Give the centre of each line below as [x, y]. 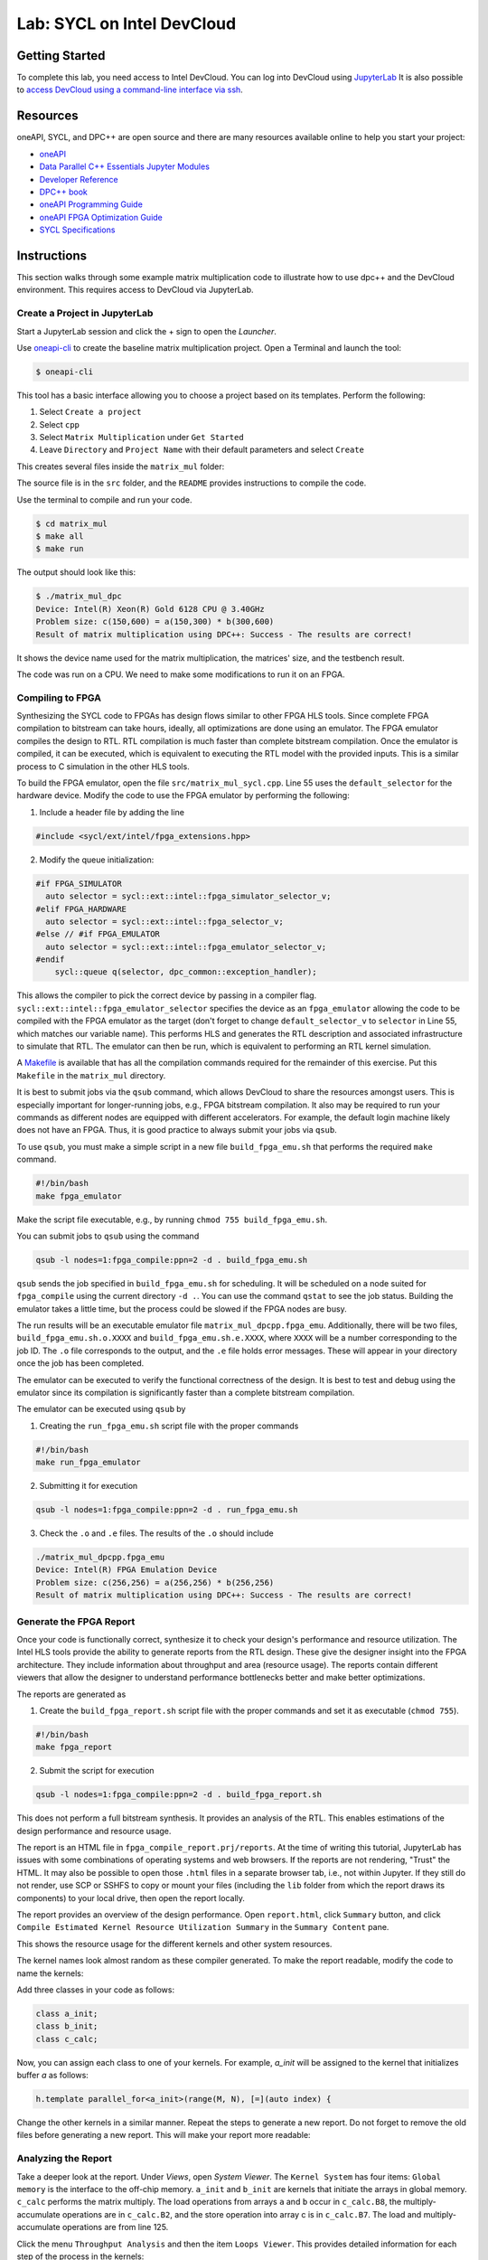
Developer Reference [79, 179]
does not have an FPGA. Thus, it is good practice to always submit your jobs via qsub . [177, 1130]
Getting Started [61, 56]
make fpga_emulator [79, 1196]
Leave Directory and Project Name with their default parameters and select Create [202, 450]
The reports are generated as [71, 1694]
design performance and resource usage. [94, 1831]
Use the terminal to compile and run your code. [104, 499]
